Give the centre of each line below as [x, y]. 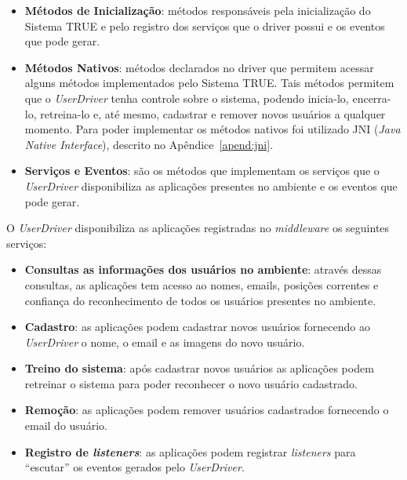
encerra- [372, 98]
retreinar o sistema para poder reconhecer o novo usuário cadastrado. [191, 383]
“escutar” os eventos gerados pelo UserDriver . [134, 467]
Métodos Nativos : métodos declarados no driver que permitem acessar [199, 67]
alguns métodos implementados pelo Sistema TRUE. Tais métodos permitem [209, 83]
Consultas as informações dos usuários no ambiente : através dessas [203, 269]
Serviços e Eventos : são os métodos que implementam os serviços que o [202, 171]
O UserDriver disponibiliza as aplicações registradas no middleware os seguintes [198, 228]
